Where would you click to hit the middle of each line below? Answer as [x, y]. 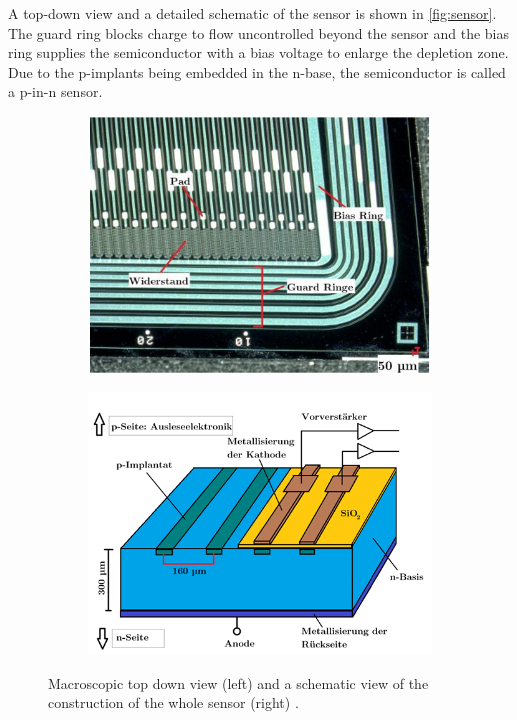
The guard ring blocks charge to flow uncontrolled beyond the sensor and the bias [259, 32]
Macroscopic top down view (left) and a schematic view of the [238, 682]
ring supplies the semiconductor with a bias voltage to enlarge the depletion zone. [258, 52]
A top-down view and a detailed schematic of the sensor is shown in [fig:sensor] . [252, 13]
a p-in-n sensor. [55, 91]
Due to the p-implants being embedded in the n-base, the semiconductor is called [257, 71]
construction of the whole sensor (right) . [173, 702]
